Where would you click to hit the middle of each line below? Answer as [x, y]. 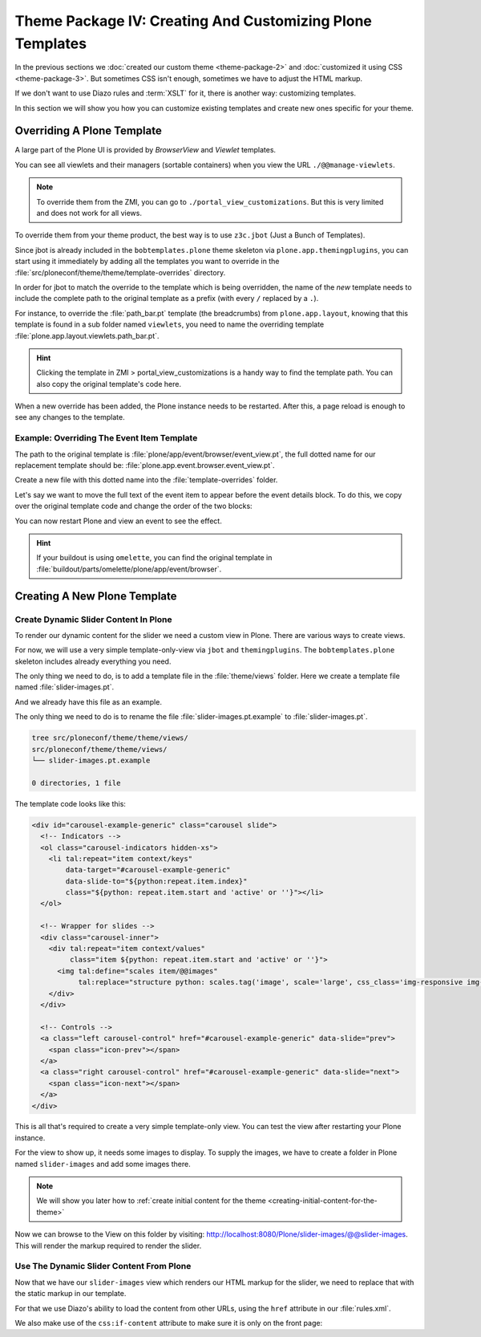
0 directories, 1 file [76, 783]
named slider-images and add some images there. [103, 1164]
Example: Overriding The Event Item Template [106, 438]
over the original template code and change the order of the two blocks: [133, 506]
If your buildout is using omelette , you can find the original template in [154, 558]
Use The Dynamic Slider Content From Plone [103, 1266]
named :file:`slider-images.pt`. [65, 687]
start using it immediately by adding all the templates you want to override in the [147, 262]
